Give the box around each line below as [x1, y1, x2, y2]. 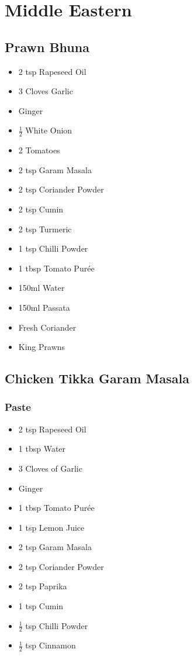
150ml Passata [18, 301, 70, 313]
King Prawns [18, 341, 65, 353]
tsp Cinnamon [25, 639, 76, 651]
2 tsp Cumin [18, 202, 64, 215]
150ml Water [18, 281, 65, 294]
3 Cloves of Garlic [18, 462, 82, 474]
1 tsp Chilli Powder [18, 242, 88, 255]
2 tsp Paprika [18, 580, 67, 592]
